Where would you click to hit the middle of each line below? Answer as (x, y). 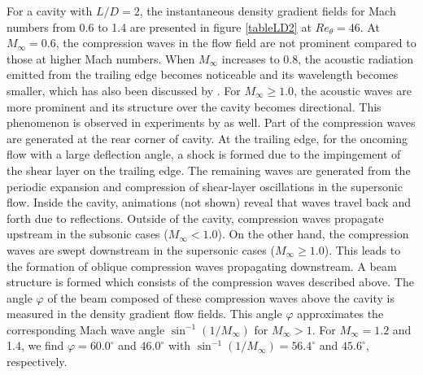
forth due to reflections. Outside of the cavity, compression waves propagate (195, 218)
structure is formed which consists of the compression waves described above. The (210, 282)
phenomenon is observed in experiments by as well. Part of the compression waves (211, 122)
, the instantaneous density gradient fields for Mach (268, 11)
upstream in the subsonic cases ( (87, 234)
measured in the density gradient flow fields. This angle (144, 314)
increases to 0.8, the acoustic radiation (317, 58)
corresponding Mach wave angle (86, 329)
